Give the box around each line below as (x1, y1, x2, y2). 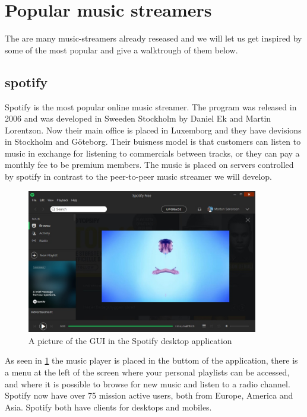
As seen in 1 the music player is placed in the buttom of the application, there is (5, 354, 298, 367)
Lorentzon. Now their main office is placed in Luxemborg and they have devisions (5, 123, 302, 136)
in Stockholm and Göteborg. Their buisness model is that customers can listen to (5, 135, 301, 148)
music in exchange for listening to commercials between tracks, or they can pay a (5, 147, 300, 159)
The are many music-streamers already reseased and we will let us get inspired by (5, 32, 302, 44)
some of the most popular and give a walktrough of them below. (5, 43, 238, 56)
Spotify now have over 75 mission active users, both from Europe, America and (5, 389, 293, 402)
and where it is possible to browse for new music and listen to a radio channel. (5, 377, 290, 390)
